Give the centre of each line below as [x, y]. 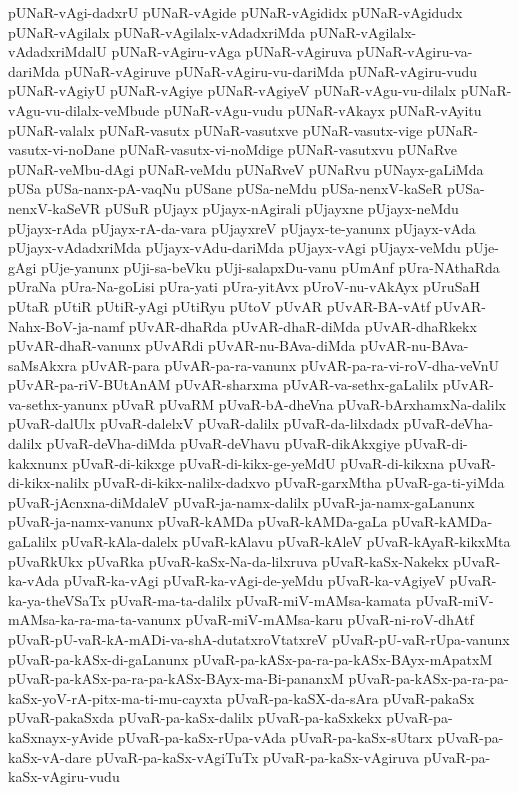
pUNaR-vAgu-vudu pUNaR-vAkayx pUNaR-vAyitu [322, 109]
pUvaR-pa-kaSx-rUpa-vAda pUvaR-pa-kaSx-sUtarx [275, 736]
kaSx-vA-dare [50, 756]
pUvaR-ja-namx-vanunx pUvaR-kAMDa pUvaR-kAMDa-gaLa [198, 521]
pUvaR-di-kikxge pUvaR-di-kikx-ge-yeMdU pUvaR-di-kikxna [258, 462]
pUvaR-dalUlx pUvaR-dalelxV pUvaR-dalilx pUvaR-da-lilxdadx [203, 423]
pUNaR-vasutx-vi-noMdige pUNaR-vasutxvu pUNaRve [288, 149]
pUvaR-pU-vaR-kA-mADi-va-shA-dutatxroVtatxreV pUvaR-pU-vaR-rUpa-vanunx [259, 639]
